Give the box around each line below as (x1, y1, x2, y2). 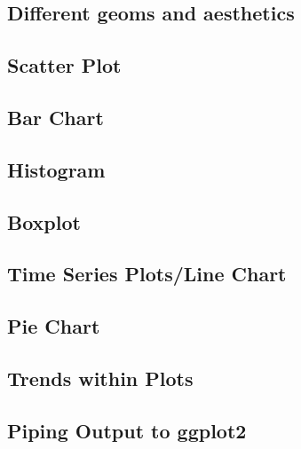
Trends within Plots (7, 364, 194, 391)
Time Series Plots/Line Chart (7, 260, 287, 288)
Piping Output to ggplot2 (7, 416, 247, 444)
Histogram (7, 155, 106, 183)
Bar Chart (7, 103, 104, 130)
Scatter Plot (7, 51, 122, 79)
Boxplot (7, 208, 81, 235)
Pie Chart (7, 312, 100, 340)
